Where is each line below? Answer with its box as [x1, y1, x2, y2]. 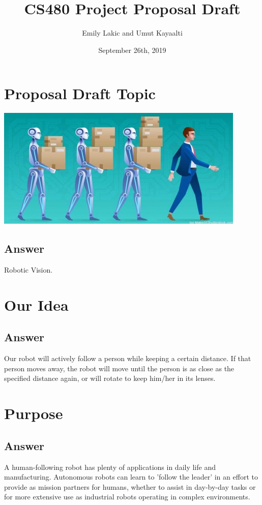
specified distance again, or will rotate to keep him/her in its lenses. [4, 373, 216, 383]
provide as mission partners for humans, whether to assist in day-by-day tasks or [4, 481, 256, 492]
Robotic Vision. [4, 264, 53, 275]
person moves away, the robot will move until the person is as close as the [4, 363, 235, 373]
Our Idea [4, 294, 69, 315]
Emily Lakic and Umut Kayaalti [82, 27, 183, 38]
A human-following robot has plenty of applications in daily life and [4, 461, 216, 472]
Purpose [4, 403, 63, 424]
